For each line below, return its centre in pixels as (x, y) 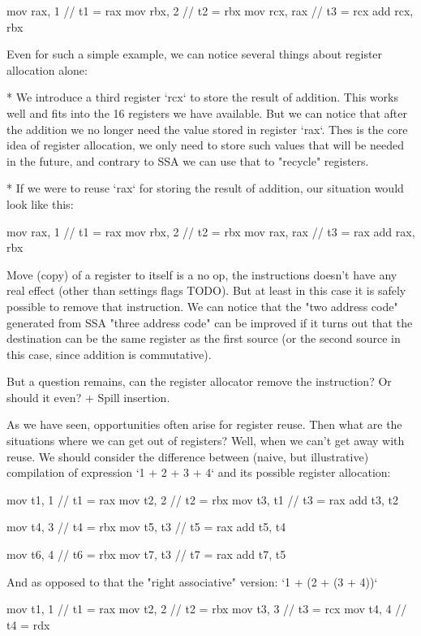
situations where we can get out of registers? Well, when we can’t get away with (206, 441)
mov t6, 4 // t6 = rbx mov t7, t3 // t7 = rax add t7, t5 (146, 554)
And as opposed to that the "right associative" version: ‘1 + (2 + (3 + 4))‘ (192, 581)
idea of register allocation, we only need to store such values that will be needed (205, 145)
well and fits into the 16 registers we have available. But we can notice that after (207, 112)
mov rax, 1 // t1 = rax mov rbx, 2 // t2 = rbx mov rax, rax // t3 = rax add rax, (211, 231)
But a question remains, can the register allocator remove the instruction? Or (199, 381)
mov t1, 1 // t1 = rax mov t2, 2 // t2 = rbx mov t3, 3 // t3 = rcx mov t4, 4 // (207, 609)
